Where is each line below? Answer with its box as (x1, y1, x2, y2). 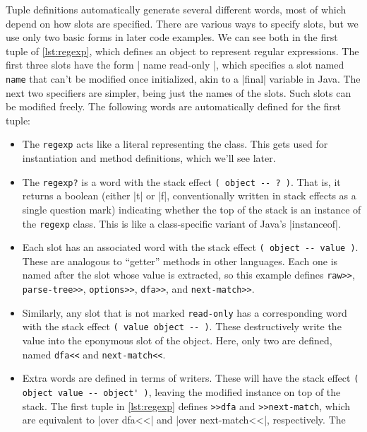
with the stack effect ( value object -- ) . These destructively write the (22, 319, 342, 334)
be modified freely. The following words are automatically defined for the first (6, 99, 341, 114)
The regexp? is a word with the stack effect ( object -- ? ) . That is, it (22, 174, 341, 189)
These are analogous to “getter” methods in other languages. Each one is (22, 253, 338, 268)
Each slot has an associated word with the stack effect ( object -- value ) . (22, 240, 359, 255)
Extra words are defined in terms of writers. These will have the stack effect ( (22, 370, 359, 385)
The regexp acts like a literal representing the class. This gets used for (22, 136, 328, 151)
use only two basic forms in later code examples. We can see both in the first (6, 30, 338, 45)
